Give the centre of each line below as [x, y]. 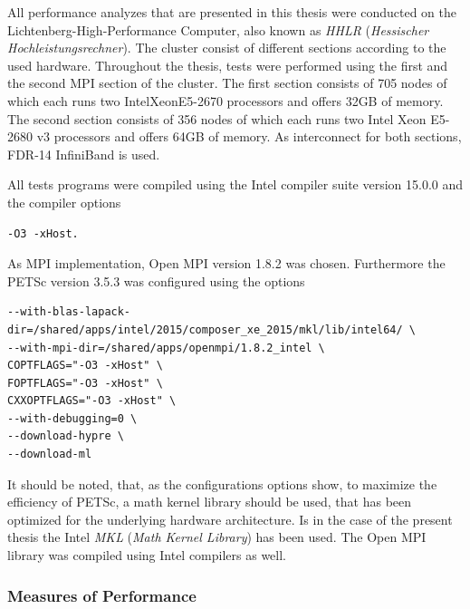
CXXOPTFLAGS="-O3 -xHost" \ [92, 401]
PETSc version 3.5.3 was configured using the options [156, 280]
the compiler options [64, 202]
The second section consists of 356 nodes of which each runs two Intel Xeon [217, 118]
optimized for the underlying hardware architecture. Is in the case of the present [230, 519]
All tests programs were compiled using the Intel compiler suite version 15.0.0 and [235, 184]
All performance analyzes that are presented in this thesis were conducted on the [232, 12]
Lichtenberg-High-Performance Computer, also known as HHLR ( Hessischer [218, 29]
